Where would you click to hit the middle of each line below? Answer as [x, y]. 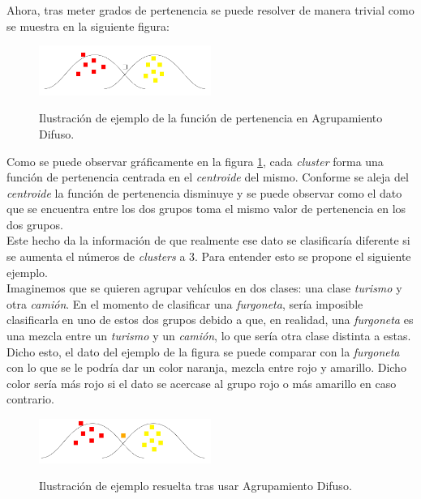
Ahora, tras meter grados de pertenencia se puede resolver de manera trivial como [210, 10]
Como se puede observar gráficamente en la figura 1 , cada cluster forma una [195, 161]
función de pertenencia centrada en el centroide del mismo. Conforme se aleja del [208, 177]
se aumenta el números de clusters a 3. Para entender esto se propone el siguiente [209, 256]
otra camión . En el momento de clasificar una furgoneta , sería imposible [185, 303]
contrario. [30, 399]
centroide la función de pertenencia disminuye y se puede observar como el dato [204, 192]
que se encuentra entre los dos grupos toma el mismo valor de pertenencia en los [206, 209]
